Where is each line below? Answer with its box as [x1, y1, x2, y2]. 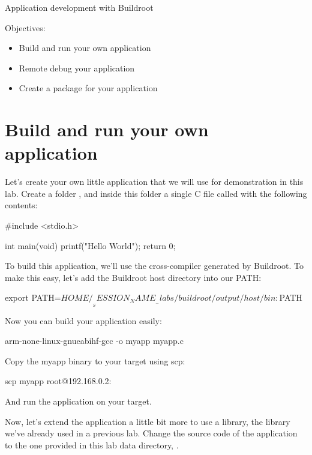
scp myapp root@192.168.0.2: [5, 375, 112, 387]
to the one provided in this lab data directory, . [5, 438, 179, 451]
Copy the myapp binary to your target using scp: [5, 354, 185, 367]
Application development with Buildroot [5, 1, 154, 13]
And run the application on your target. [5, 395, 152, 408]
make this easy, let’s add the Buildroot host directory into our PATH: [5, 271, 262, 283]
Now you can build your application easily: [5, 314, 162, 327]
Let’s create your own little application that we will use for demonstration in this [5, 175, 304, 188]
